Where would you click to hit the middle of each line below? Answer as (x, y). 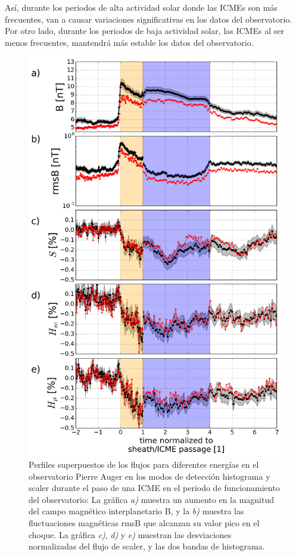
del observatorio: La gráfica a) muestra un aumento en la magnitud (152, 499)
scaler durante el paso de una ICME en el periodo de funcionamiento (154, 488)
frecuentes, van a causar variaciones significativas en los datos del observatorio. (149, 19)
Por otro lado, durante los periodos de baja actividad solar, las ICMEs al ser (144, 31)
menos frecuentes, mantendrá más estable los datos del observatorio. (129, 42)
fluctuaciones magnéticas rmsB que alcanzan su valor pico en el (144, 522)
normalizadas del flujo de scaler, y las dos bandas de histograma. (147, 546)
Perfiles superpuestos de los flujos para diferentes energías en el (144, 464)
